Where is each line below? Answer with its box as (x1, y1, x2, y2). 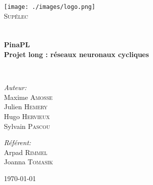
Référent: (4, 137, 31, 148)
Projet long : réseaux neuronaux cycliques (4, 49, 149, 60)
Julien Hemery (4, 101, 48, 112)
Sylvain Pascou (4, 121, 51, 131)
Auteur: (4, 82, 27, 92)
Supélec (4, 10, 28, 21)
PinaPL (4, 39, 30, 50)
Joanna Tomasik (4, 156, 53, 167)
